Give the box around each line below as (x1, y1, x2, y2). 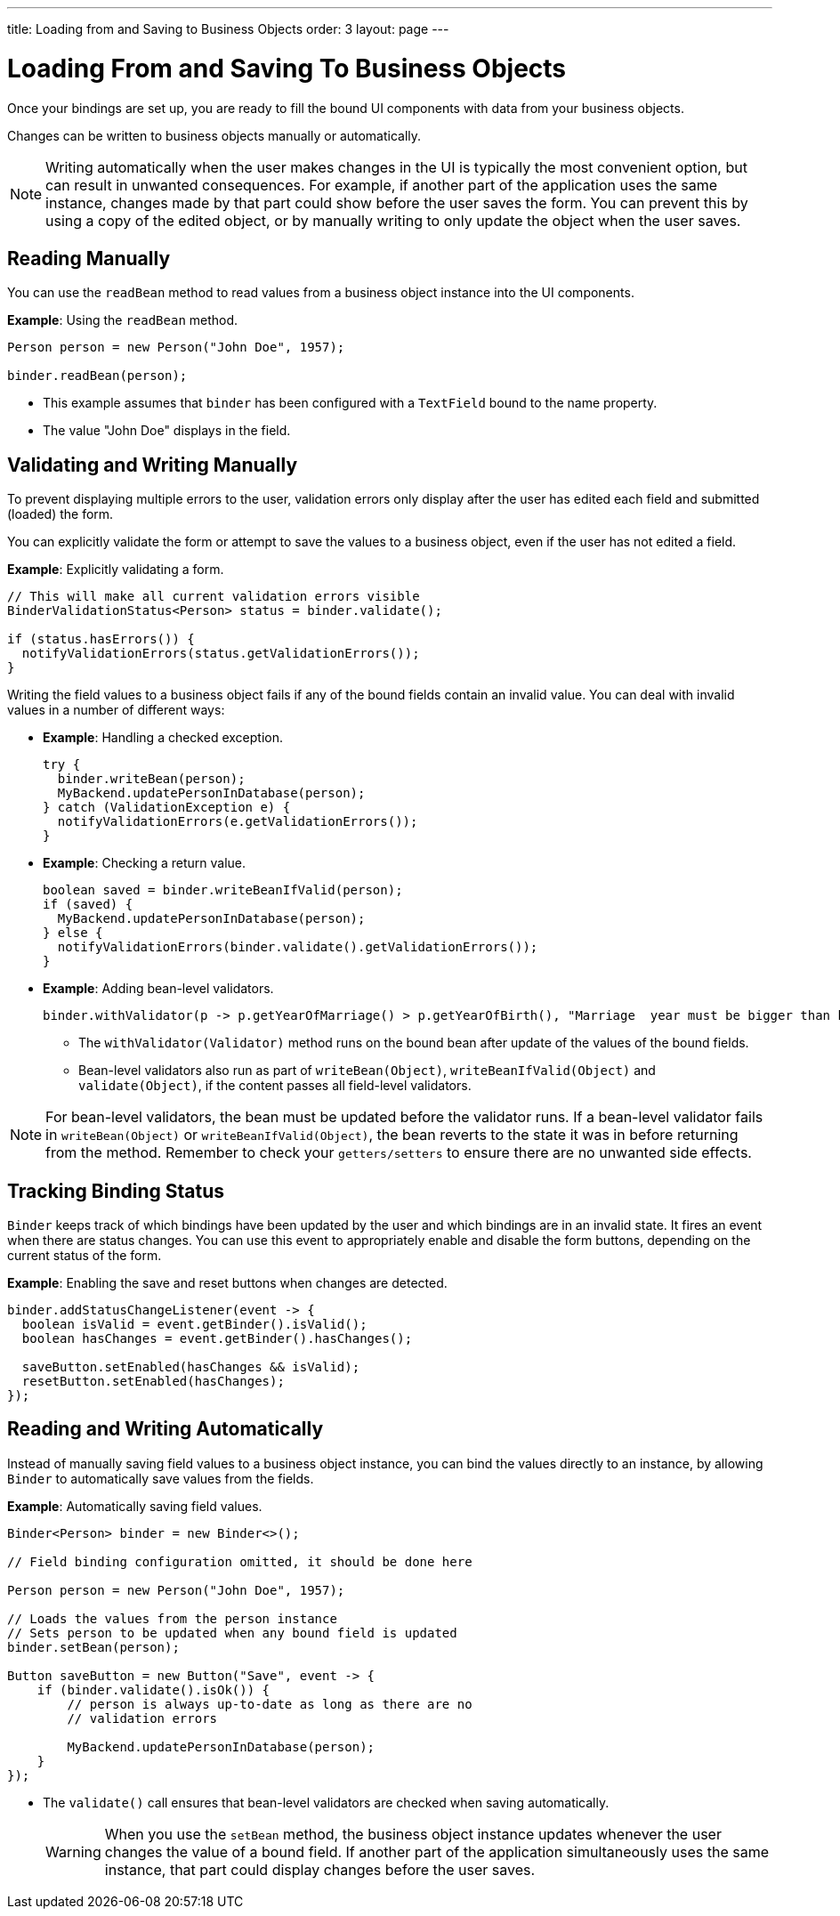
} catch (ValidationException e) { (43, 800, 291, 815)
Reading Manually (7, 247, 171, 270)
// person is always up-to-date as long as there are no (67, 1696, 472, 1711)
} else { (43, 926, 103, 941)
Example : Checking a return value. (43, 855, 246, 871)
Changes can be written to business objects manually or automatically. (7, 127, 422, 143)
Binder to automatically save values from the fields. (7, 1470, 314, 1486)
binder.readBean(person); (7, 368, 188, 384)
